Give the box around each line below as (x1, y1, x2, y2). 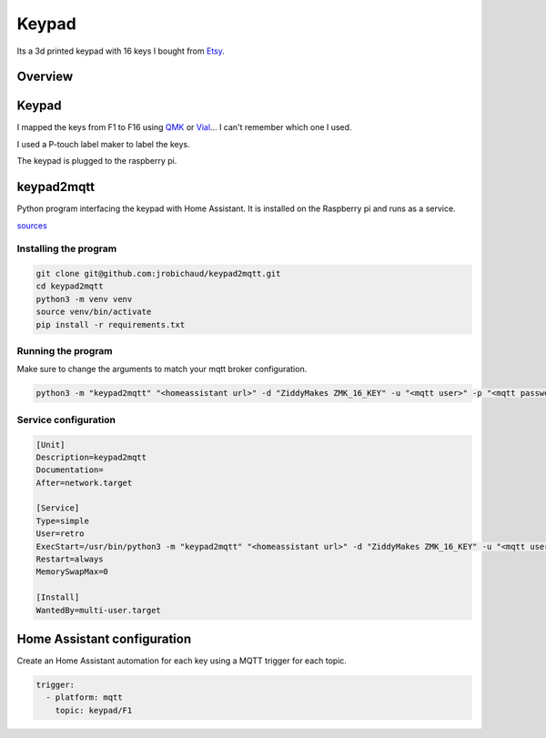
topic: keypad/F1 (55, 705, 133, 715)
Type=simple (35, 515, 90, 526)
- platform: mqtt (45, 693, 123, 703)
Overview (16, 69, 74, 85)
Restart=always (35, 554, 104, 564)
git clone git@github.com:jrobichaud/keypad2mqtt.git (35, 268, 281, 279)
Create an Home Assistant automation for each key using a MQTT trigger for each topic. (16, 655, 348, 666)
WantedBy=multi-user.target (35, 605, 161, 615)
